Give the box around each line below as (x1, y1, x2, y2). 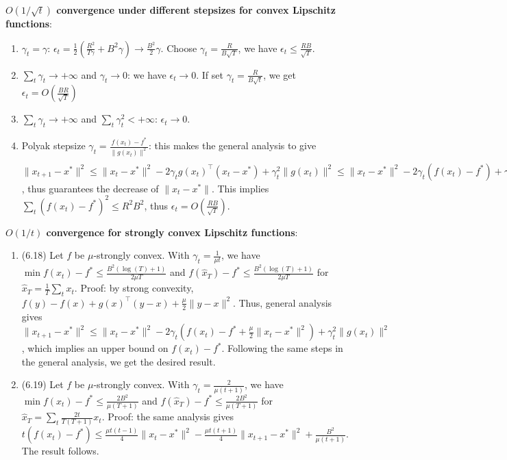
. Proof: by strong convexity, (74, 281, 194, 295)
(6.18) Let (21, 248, 64, 262)
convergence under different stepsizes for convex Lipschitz (56, 3, 336, 16)
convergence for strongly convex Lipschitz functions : (46, 225, 298, 239)
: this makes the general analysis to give (149, 138, 317, 153)
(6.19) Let (21, 377, 64, 392)
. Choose (160, 40, 197, 55)
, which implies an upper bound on (21, 341, 169, 355)
